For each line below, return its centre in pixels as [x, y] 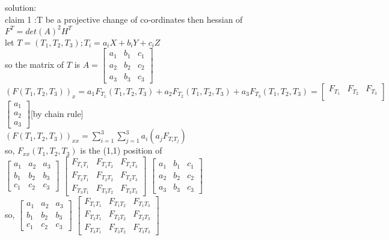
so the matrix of [35, 64]
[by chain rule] [57, 113]
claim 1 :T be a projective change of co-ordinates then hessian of [124, 19]
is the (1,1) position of [121, 150]
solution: [21, 7]
